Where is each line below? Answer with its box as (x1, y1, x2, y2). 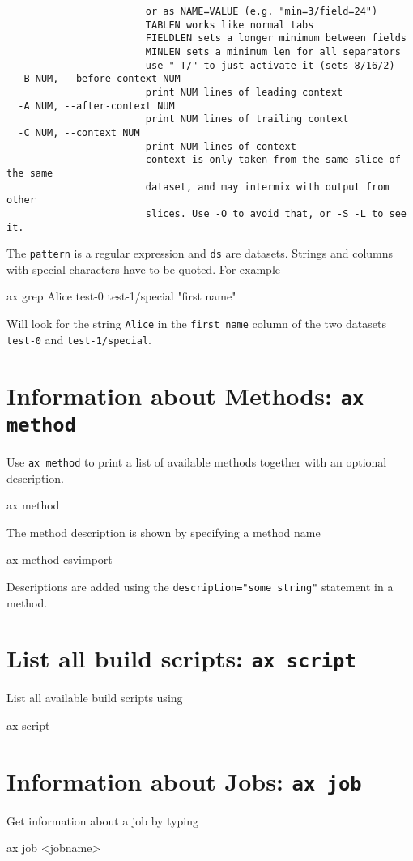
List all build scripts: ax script (6, 641, 356, 675)
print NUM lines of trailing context (145, 113, 349, 126)
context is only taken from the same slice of (145, 154, 401, 166)
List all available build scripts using (6, 689, 183, 706)
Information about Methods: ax (6, 378, 364, 411)
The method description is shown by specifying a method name (6, 523, 321, 540)
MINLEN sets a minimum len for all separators (145, 45, 401, 58)
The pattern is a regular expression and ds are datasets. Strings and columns (6, 245, 394, 262)
